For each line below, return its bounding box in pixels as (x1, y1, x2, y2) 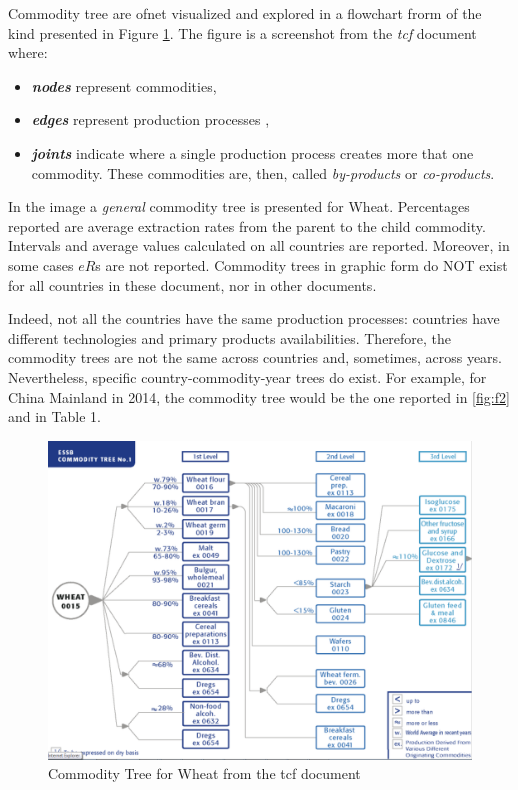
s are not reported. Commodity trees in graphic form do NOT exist (95, 254, 508, 275)
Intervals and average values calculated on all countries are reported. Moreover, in (8, 235, 510, 256)
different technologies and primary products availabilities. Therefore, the (8, 327, 452, 348)
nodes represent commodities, (31, 75, 217, 96)
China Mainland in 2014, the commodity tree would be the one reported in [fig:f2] (8, 386, 510, 407)
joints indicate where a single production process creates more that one (31, 142, 474, 163)
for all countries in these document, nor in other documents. (8, 274, 377, 295)
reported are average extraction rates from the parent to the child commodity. (8, 215, 486, 236)
